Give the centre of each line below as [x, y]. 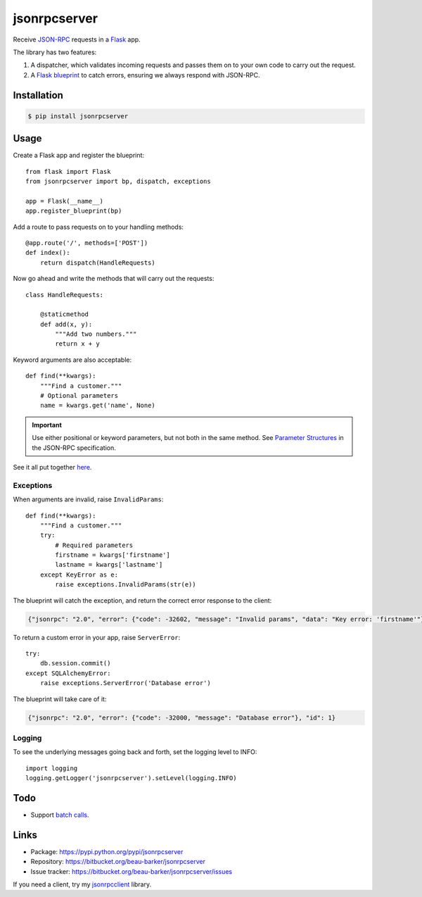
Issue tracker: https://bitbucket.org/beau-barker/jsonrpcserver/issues [132, 871]
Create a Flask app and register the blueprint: [78, 156]
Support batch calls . [60, 815]
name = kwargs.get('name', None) [98, 406]
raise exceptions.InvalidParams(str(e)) [126, 585]
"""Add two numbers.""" [96, 334]
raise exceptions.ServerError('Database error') [125, 683]
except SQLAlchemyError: [68, 673]
